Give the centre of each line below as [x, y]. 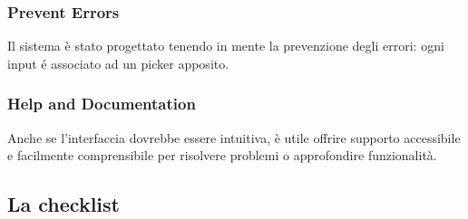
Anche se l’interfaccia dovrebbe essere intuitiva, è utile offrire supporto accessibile [234, 137]
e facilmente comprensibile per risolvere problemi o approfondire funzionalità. [222, 155]
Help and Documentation [102, 104]
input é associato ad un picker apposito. [118, 63]
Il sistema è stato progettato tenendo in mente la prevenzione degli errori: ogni [226, 46]
